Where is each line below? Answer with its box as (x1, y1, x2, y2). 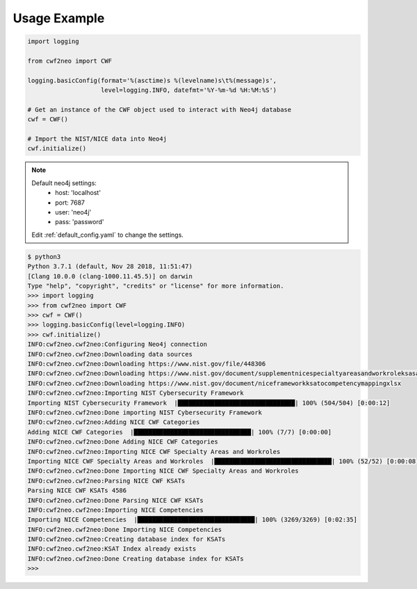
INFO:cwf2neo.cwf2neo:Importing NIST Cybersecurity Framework (27, 389, 244, 397)
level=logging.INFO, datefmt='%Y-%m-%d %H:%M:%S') (101, 86, 277, 94)
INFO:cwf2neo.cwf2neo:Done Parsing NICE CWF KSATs (27, 496, 204, 504)
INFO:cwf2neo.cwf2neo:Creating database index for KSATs (27, 535, 226, 543)
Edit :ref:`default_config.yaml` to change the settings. (31, 230, 184, 239)
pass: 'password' (55, 218, 104, 226)
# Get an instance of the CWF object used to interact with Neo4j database (27, 105, 292, 113)
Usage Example (13, 10, 105, 26)
